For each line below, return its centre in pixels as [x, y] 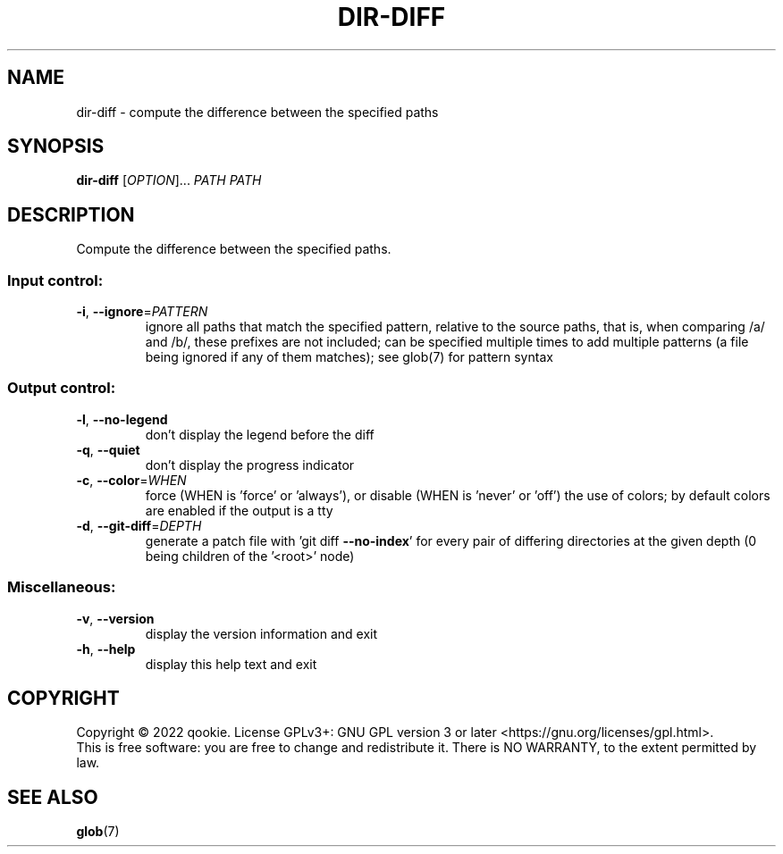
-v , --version [115, 618]
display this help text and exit [231, 664]
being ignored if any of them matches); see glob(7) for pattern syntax [349, 357]
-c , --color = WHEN [131, 480]
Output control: [62, 388]
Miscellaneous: [62, 587]
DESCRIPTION [71, 214]
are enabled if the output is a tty [239, 510]
